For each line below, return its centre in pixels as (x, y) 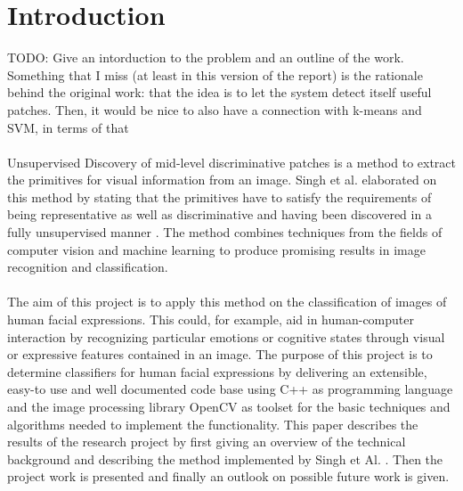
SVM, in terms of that (68, 127)
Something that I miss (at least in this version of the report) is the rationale (215, 74)
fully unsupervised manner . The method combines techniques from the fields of (225, 232)
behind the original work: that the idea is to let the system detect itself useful (219, 92)
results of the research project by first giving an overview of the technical (207, 442)
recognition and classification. (88, 267)
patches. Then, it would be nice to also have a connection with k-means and (215, 109)
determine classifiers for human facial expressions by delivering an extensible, (217, 371)
